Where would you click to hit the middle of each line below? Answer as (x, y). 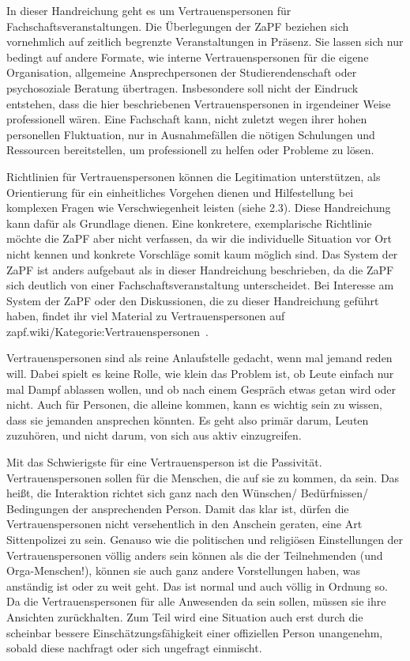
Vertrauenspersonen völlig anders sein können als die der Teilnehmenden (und (195, 555)
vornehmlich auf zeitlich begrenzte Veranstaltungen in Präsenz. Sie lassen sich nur (205, 42)
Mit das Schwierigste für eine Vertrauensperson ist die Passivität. (164, 462)
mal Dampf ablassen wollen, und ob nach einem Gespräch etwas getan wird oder (201, 389)
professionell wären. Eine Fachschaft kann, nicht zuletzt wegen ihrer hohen (187, 119)
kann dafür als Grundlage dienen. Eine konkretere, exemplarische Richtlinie (189, 223)
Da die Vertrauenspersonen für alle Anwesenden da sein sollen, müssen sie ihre (196, 601)
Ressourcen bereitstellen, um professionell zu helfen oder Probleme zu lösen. (190, 150)
